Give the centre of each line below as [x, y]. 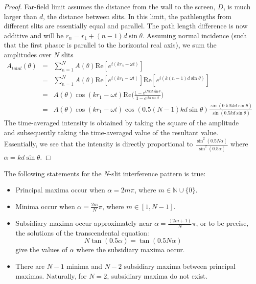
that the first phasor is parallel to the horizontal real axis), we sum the [110, 45]
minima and [84, 266]
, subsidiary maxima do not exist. [157, 275]
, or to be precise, [222, 223]
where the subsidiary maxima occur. [130, 249]
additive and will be [34, 35]
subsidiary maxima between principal [180, 266]
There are [30, 266]
